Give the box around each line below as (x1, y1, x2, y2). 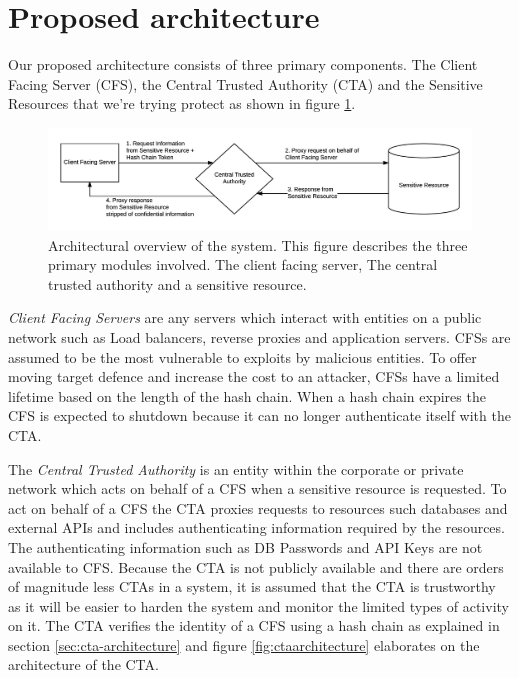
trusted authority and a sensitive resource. (48, 273, 307, 294)
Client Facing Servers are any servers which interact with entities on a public (8, 307, 482, 328)
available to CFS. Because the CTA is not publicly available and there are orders (8, 556, 504, 577)
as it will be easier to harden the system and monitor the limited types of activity (8, 595, 509, 616)
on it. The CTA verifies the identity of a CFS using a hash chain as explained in (8, 615, 500, 636)
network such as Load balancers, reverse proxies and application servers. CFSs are (8, 326, 511, 347)
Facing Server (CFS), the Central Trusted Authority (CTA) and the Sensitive (8, 73, 483, 94)
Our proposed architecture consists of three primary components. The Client (8, 54, 478, 75)
